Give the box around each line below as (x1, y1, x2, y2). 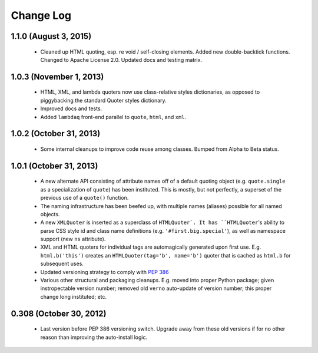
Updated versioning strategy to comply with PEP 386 (40, 268, 169, 275)
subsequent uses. (40, 260, 84, 268)
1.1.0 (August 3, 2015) (11, 31, 92, 41)
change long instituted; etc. (40, 293, 107, 300)
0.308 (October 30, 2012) (11, 308, 107, 318)
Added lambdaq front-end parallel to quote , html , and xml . (40, 113, 187, 120)
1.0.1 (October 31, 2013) (11, 161, 98, 171)
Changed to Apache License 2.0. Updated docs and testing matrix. (40, 56, 203, 63)
